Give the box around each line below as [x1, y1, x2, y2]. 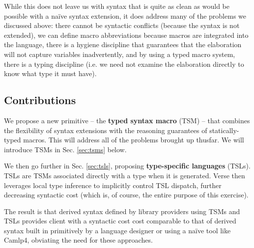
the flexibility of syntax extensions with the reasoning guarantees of [4, 125, 207, 135]
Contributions [4, 92, 76, 108]
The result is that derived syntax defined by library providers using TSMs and [4, 206, 240, 216]
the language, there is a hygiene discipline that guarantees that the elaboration [4, 39, 242, 50]
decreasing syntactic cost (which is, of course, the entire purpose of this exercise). [4, 190, 249, 200]
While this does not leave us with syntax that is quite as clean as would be [4, 1, 230, 11]
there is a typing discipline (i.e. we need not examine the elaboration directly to [4, 58, 244, 69]
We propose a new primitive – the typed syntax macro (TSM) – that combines [4, 115, 250, 125]
